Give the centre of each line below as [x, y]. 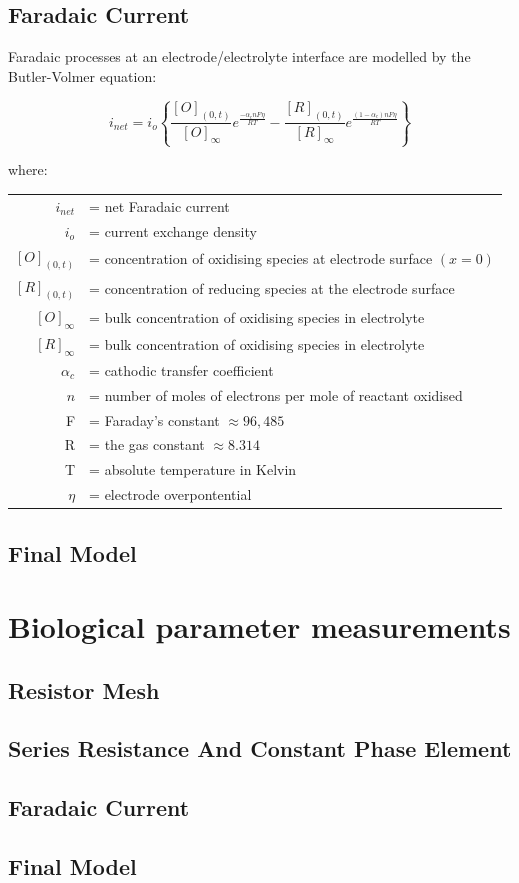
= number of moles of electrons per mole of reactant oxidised [276, 394]
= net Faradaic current [159, 205]
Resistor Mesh [84, 689]
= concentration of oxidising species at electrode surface [261, 258]
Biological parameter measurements [259, 626]
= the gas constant [147, 444]
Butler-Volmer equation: [82, 75]
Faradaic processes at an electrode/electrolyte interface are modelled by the [239, 56]
